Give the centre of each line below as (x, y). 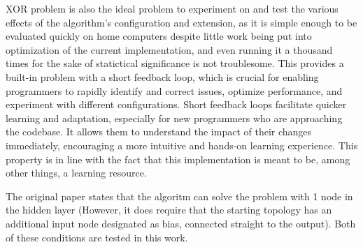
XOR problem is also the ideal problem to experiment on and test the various (172, 8)
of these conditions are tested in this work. (97, 237)
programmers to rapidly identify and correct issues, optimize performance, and (174, 90)
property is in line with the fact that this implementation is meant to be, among (178, 159)
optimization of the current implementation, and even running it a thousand (169, 49)
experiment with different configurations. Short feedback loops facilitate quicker (176, 104)
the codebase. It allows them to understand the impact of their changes (159, 132)
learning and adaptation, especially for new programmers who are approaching (174, 118)
